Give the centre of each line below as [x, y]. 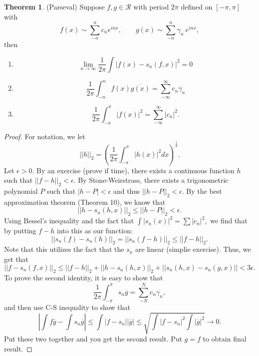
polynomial [21, 191]
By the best [204, 191]
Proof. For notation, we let [45, 136]
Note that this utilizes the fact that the [64, 249]
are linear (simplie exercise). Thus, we [193, 249]
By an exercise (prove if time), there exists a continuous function [135, 170]
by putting [20, 231]
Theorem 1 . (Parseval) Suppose [54, 7]
